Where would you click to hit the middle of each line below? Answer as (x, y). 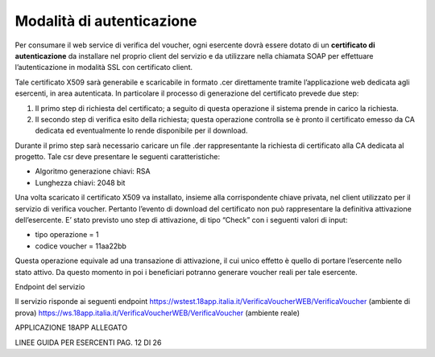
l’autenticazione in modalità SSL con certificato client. (104, 68)
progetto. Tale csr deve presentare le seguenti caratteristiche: (118, 157)
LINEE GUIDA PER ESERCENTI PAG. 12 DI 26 (88, 343)
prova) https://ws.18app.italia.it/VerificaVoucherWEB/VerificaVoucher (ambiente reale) (157, 313)
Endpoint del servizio (50, 286)
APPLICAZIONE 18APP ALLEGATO (71, 328)
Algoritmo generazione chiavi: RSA (93, 171)
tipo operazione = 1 (67, 235)
